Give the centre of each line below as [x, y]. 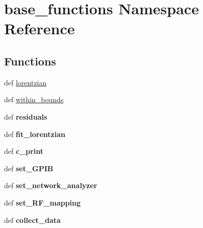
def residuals [26, 116]
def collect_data [32, 220]
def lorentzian [26, 82]
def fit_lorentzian [35, 134]
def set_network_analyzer [51, 185]
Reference [40, 28]
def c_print [24, 151]
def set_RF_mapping [43, 202]
